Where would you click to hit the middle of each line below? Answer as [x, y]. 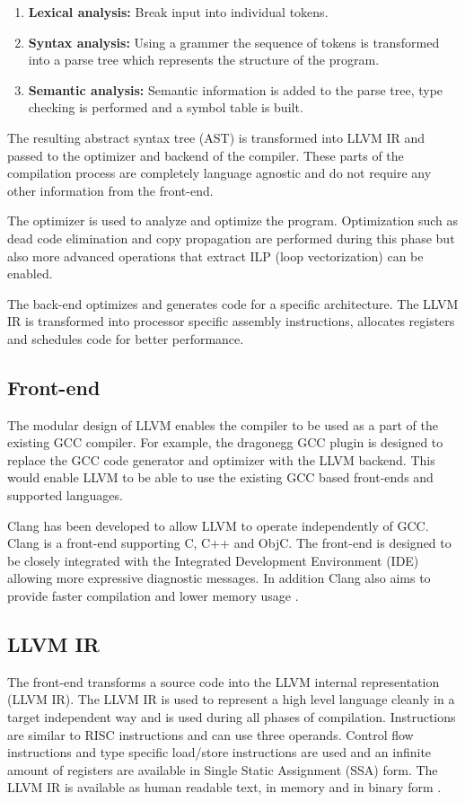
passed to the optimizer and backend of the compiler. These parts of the [206, 155]
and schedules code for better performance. [126, 338]
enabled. [30, 273]
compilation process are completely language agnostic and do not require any [219, 173]
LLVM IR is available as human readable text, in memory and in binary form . [224, 787]
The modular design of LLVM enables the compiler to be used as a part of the [223, 424]
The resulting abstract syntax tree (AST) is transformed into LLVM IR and [216, 137]
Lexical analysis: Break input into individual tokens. [178, 12]
